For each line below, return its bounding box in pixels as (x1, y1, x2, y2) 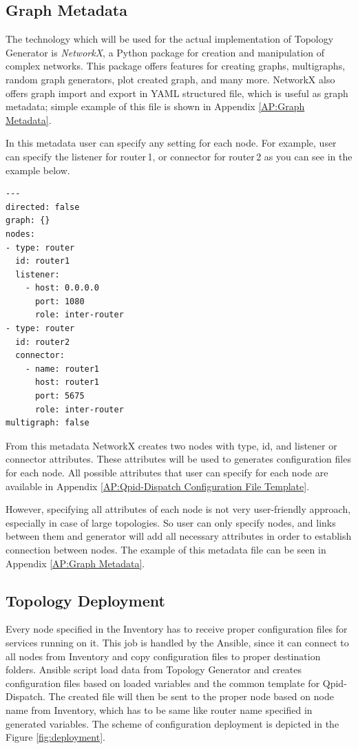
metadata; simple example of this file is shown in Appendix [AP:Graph (6, 99, 305, 114)
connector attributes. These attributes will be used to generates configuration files (6, 452, 351, 466)
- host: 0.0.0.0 (25, 283, 100, 293)
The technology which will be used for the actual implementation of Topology (6, 32, 334, 46)
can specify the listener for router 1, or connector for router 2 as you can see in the (6, 149, 352, 163)
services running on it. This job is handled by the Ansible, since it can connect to (6, 635, 349, 649)
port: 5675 (34, 391, 85, 401)
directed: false (6, 202, 80, 212)
